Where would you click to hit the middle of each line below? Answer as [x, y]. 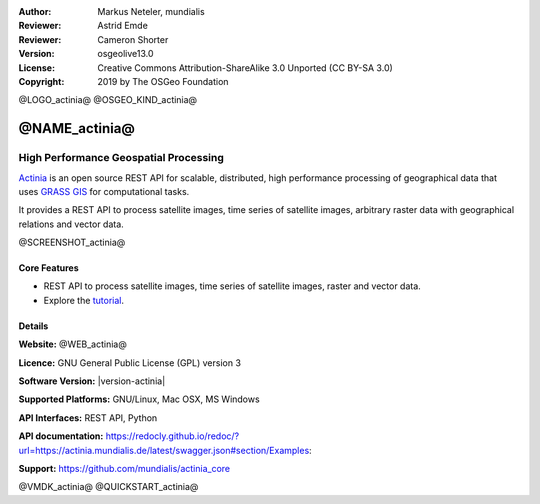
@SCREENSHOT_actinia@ [72, 242]
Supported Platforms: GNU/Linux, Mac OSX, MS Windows [139, 399]
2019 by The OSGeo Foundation [163, 81]
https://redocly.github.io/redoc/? [172, 436]
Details [33, 326]
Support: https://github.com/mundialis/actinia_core [124, 468]
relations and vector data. [71, 224]
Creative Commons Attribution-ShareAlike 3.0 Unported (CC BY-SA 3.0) [245, 67]
